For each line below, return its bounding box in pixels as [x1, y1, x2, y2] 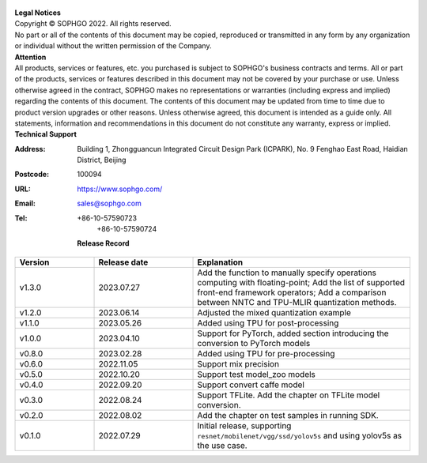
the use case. [197, 439, 248, 450]
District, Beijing [77, 155, 127, 165]
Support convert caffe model [197, 379, 304, 390]
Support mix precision [197, 358, 280, 369]
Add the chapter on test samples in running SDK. [197, 409, 379, 420]
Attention [14, 52, 47, 62]
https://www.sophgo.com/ [77, 184, 163, 194]
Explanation [197, 257, 244, 268]
